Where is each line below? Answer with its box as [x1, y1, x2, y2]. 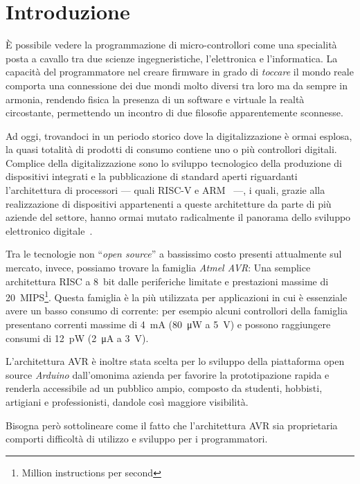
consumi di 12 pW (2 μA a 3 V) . [6, 330, 149, 345]
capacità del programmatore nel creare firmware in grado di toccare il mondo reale [6, 64, 354, 79]
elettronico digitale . [6, 223, 93, 237]
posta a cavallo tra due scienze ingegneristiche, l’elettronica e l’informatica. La [6, 51, 338, 65]
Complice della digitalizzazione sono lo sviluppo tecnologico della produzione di [6, 155, 342, 170]
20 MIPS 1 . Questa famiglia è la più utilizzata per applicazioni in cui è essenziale [6, 288, 348, 304]
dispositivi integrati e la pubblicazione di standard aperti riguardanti [6, 169, 298, 183]
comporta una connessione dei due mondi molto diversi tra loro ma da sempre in [6, 78, 348, 92]
